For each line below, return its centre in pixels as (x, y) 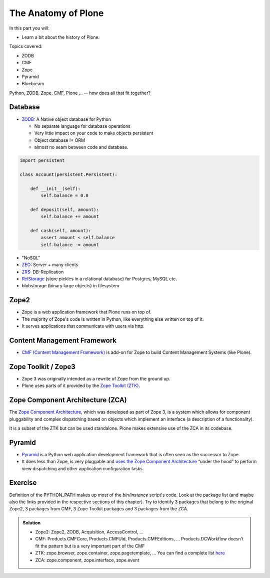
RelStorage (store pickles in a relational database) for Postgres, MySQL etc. (99, 279)
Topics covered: (26, 46)
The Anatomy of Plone (56, 13)
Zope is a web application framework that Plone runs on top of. (87, 312)
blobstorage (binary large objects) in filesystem (70, 286)
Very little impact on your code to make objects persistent (94, 133)
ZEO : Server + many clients (50, 265)
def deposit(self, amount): (65, 210)
